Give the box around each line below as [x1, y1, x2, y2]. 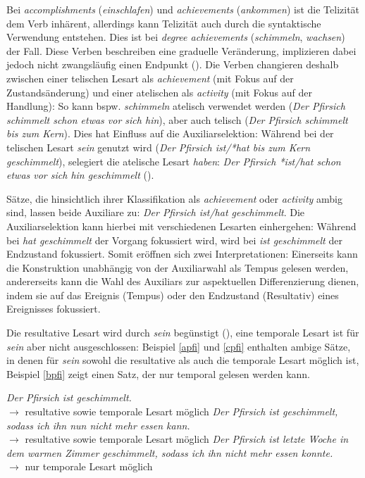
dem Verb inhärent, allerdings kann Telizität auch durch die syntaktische [6, 15, 321, 30]
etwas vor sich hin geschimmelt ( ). [6, 168, 154, 182]
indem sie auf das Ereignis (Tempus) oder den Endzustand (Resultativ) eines [6, 287, 339, 302]
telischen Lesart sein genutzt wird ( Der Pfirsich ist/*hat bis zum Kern [6, 139, 311, 154]
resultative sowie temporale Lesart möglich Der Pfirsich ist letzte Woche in [25, 432, 349, 446]
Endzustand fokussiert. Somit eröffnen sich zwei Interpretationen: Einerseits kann [6, 246, 358, 261]
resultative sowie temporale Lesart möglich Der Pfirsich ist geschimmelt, [25, 404, 338, 419]
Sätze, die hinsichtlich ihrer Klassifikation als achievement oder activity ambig [6, 191, 342, 206]
